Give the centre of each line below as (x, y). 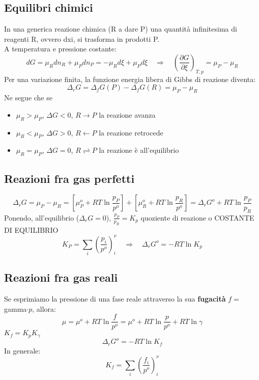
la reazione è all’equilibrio (139, 150)
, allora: (44, 308)
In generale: (22, 350)
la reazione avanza (127, 114)
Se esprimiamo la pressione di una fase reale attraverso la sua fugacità (115, 299)
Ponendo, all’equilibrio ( (42, 217)
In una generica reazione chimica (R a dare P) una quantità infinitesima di (121, 29)
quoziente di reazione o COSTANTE (197, 217)
